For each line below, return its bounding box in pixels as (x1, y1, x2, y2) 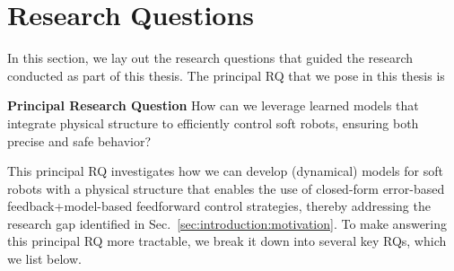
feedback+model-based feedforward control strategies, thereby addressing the (7, 197, 431, 215)
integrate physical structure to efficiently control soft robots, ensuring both (7, 113, 419, 132)
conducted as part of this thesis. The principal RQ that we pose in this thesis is (7, 66, 445, 84)
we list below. (7, 249, 82, 268)
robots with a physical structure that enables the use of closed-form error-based (7, 179, 445, 197)
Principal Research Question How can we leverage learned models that (7, 96, 419, 115)
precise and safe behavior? (7, 131, 152, 150)
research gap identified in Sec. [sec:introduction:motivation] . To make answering (7, 214, 448, 232)
